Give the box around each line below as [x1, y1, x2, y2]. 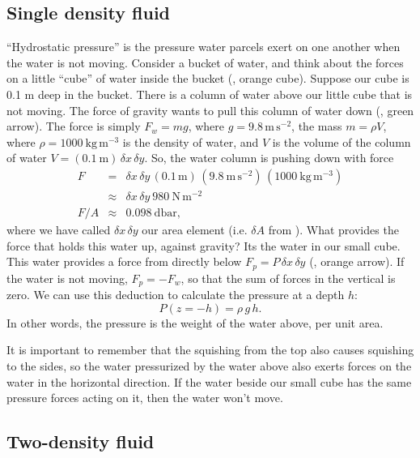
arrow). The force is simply [6, 118, 141, 135]
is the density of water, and [122, 133, 259, 150]
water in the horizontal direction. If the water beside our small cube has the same [6, 373, 412, 390]
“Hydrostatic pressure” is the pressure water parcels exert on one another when [6, 38, 401, 55]
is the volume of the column [272, 133, 411, 150]
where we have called [6, 221, 111, 238]
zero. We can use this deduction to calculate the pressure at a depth [6, 286, 345, 303]
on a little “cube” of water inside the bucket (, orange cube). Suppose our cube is [6, 70, 409, 87]
